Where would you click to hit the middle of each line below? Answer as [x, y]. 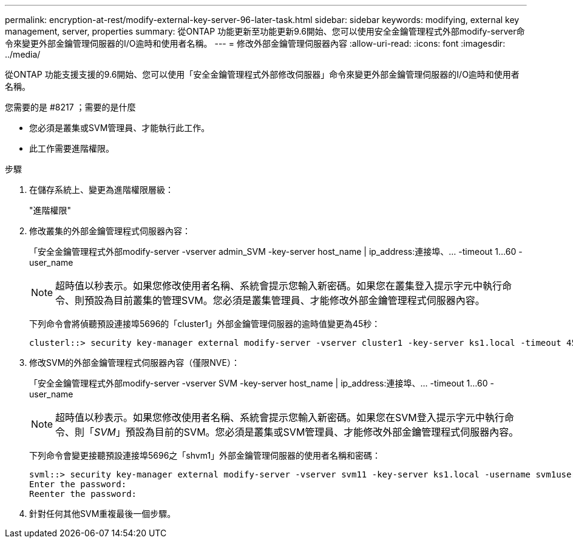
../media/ [23, 54]
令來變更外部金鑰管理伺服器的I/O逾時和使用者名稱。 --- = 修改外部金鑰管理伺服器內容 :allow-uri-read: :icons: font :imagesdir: [255, 43]
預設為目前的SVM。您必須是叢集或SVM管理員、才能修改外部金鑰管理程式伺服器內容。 [322, 432]
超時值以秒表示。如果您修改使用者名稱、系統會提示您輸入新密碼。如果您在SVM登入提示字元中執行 [280, 417]
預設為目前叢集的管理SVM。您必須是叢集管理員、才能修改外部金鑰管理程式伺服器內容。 [285, 300]
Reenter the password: [83, 494]
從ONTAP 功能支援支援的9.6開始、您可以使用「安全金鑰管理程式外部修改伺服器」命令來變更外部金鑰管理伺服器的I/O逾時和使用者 [262, 74]
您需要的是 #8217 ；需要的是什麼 [70, 107]
